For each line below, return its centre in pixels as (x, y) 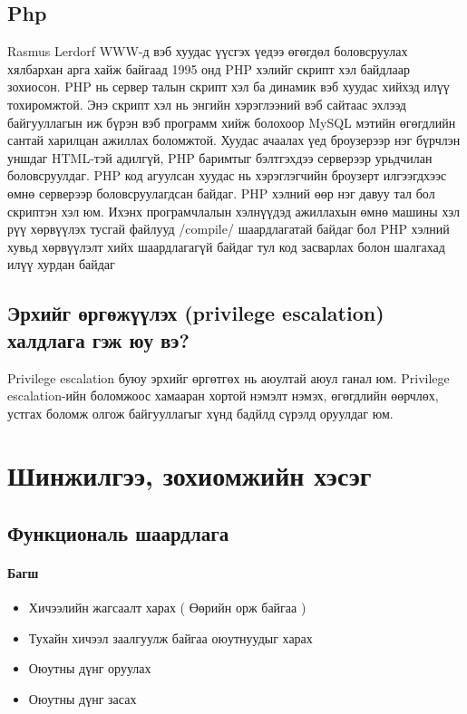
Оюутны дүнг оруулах (90, 668)
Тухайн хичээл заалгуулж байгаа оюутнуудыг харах (170, 637)
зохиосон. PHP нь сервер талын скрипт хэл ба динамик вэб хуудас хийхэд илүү (229, 87)
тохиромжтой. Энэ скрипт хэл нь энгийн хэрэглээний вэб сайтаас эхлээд (207, 104)
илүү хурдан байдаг (61, 264)
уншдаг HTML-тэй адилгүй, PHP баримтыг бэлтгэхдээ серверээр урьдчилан (220, 157)
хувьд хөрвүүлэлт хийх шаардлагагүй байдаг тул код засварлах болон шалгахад (226, 246)
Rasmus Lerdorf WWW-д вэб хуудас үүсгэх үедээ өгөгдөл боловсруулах (208, 51)
